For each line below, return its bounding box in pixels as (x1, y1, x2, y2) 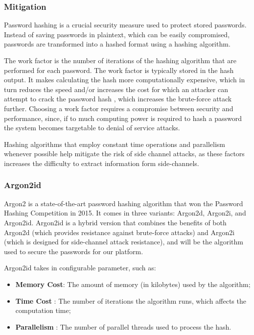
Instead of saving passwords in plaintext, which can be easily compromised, (4, 29, 230, 39)
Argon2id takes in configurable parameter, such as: (4, 263, 156, 273)
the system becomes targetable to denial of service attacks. (4, 122, 180, 133)
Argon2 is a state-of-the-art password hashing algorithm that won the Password (4, 198, 243, 208)
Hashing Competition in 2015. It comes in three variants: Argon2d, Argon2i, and (4, 208, 246, 218)
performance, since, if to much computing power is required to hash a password (4, 113, 242, 123)
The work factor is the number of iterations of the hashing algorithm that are (4, 55, 236, 65)
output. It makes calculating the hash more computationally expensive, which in (4, 74, 245, 85)
